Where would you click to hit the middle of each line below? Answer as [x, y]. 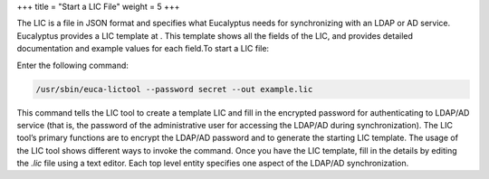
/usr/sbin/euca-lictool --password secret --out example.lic [174, 89]
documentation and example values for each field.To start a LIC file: [143, 49]
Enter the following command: [72, 65]
